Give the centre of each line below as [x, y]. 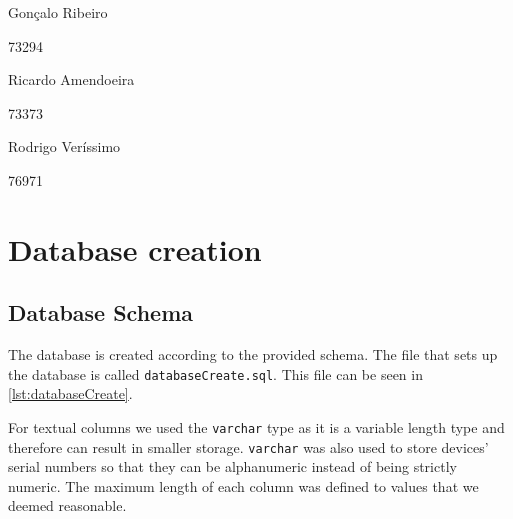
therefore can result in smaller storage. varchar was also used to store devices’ [248, 446]
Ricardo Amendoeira [71, 79]
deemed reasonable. [67, 505]
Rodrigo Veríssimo [64, 146]
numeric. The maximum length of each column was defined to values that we [243, 485]
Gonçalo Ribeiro [58, 12]
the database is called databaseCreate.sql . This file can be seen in [215, 373]
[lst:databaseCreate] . [70, 393]
